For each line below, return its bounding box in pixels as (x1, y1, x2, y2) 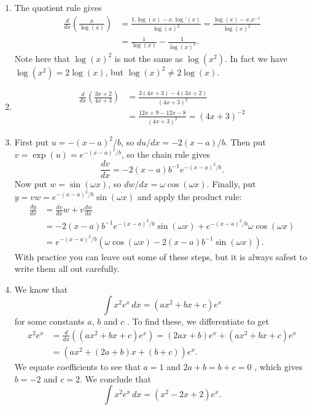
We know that (14, 282, 68, 295)
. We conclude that (80, 372, 151, 385)
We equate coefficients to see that (14, 360, 141, 373)
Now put (14, 177, 47, 190)
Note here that (14, 52, 70, 64)
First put (14, 135, 49, 148)
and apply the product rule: (137, 190, 242, 203)
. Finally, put (206, 177, 256, 190)
